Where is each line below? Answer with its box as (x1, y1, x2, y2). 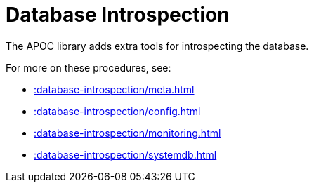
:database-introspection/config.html (34, 105, 201, 117)
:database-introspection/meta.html (34, 83, 195, 95)
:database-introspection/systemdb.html (34, 148, 217, 161)
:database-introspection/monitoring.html (34, 126, 221, 139)
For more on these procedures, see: (6, 61, 171, 74)
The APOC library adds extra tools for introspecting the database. (6, 39, 309, 52)
